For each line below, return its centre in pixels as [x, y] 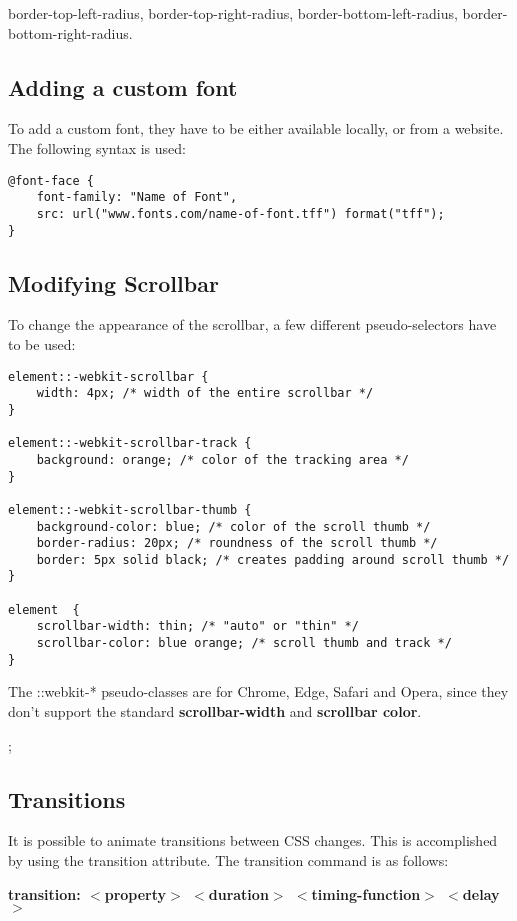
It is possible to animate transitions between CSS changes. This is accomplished [253, 840]
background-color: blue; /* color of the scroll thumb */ [233, 526]
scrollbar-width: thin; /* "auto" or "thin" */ [197, 626]
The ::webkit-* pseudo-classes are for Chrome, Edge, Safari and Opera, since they [258, 691]
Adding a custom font [123, 86]
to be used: [42, 344]
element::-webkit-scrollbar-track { [130, 443]
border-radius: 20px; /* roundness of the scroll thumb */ [237, 543]
